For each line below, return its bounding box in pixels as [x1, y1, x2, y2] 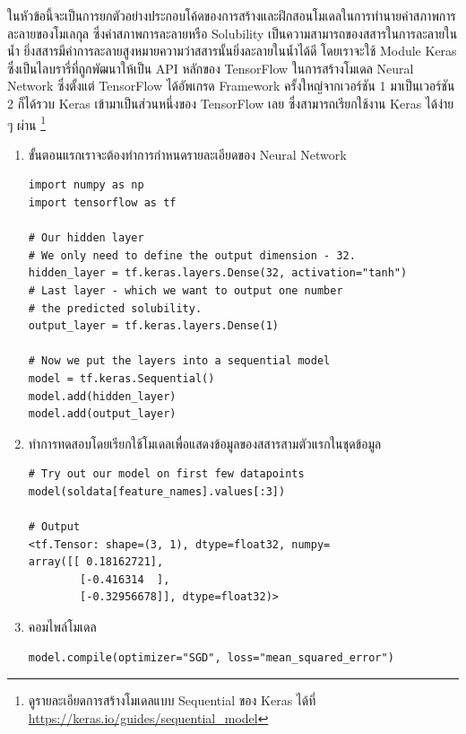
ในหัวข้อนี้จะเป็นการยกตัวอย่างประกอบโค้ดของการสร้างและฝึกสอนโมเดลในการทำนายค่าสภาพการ [7, 6, 456, 24]
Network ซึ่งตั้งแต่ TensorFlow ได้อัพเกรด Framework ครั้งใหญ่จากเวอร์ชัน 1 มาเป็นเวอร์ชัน [7, 76, 455, 95]
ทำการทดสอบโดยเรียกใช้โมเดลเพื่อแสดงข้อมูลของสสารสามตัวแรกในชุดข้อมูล [28, 433, 382, 452]
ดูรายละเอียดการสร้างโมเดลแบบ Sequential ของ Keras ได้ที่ [28, 691, 316, 710]
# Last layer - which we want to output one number [28, 284, 343, 297]
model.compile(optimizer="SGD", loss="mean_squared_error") [28, 651, 394, 664]
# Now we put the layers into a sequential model [28, 354, 331, 368]
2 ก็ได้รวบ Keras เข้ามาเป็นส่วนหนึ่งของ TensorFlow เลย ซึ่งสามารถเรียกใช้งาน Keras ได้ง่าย [7, 93, 454, 112]
